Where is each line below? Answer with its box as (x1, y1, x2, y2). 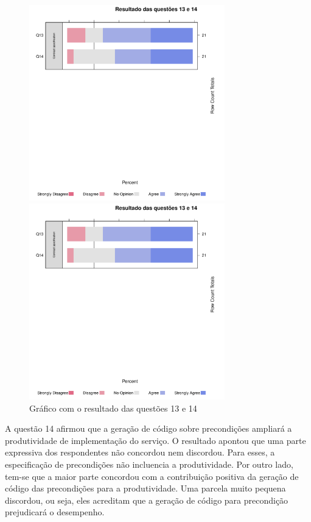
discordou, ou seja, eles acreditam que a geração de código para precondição (5, 493, 288, 506)
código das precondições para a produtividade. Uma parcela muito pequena (5, 482, 286, 495)
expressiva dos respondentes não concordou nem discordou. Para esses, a (5, 446, 275, 459)
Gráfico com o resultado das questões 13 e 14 (29, 401, 197, 414)
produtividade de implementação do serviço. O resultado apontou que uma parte (5, 434, 306, 446)
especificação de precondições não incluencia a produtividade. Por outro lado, (5, 458, 293, 471)
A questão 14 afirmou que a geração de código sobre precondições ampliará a (5, 422, 292, 435)
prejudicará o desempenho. (5, 506, 105, 518)
